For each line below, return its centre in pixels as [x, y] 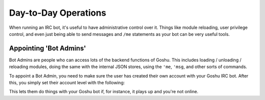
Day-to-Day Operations [58, 13]
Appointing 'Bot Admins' [48, 48]
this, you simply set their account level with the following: [67, 83]
